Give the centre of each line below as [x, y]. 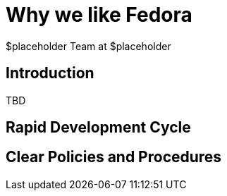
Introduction [50, 73]
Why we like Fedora [99, 15]
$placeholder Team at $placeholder [88, 46]
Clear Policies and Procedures [114, 157]
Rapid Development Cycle [98, 128]
